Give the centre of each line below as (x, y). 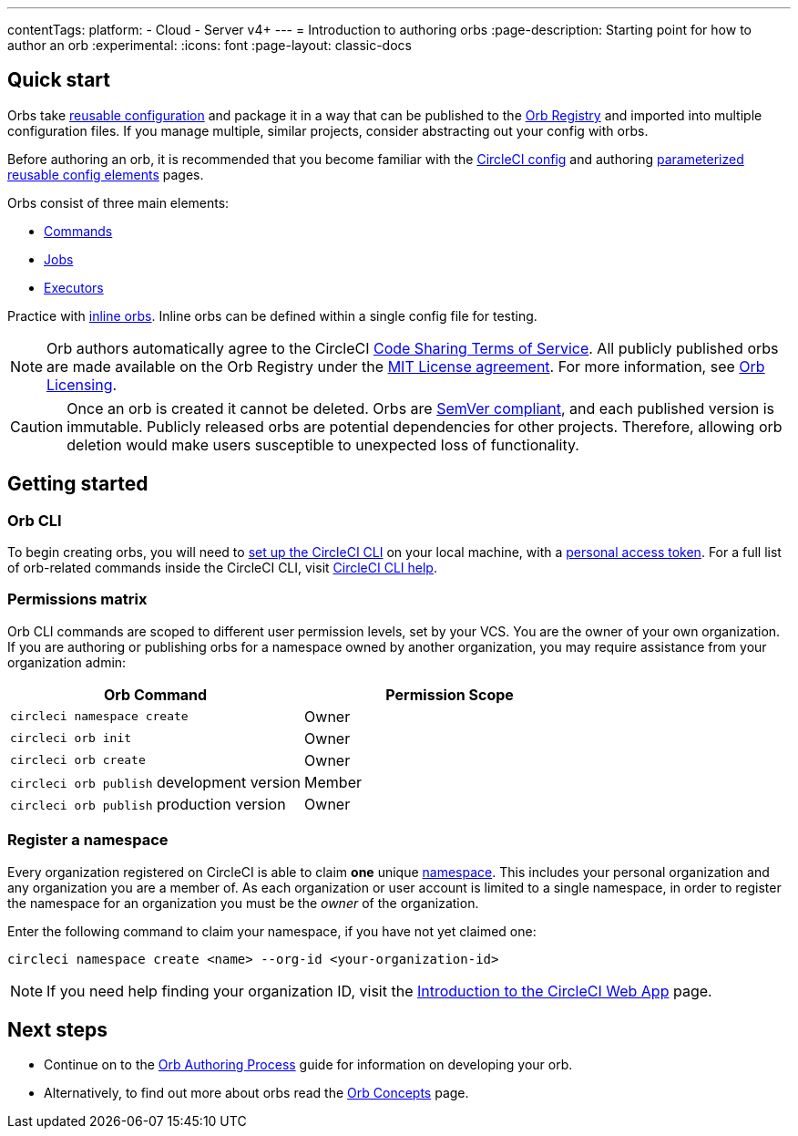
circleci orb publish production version (148, 804)
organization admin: (67, 662)
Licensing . (82, 384)
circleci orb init (71, 738)
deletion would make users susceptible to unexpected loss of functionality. (323, 444)
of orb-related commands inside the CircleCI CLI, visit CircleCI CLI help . (222, 568)
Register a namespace (88, 840)
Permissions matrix (77, 599)
